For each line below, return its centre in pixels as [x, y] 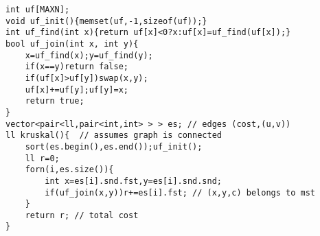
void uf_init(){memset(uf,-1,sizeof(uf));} [106, 21]
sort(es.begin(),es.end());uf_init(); [114, 146]
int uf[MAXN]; [38, 10]
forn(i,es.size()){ [69, 170]
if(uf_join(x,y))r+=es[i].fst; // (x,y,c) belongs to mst [180, 192]
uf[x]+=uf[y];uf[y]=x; [77, 90]
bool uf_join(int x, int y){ [72, 44]
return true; [55, 101]
